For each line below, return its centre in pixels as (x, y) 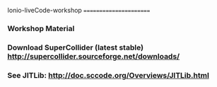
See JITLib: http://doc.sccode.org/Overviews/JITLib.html (108, 75)
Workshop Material (41, 28)
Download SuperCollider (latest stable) (75, 47)
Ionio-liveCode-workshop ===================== (79, 10)
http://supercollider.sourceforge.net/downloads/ (94, 56)
